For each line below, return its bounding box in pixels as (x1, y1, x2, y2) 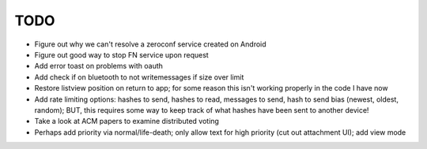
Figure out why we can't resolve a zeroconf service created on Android (34, 39, 266, 49)
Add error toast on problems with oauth (34, 61, 164, 71)
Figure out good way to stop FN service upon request (34, 50, 209, 59)
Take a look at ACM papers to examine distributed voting (34, 117, 219, 126)
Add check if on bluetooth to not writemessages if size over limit (34, 72, 244, 82)
